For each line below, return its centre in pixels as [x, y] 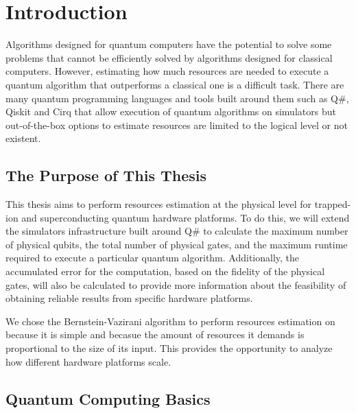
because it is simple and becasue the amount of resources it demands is [155, 334]
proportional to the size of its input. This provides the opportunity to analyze [169, 348]
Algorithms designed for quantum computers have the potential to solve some [169, 44]
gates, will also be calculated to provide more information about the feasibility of [176, 284]
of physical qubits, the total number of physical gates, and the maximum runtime [177, 244]
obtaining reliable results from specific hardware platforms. [129, 298]
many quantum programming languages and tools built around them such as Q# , [177, 98]
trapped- [333, 204]
